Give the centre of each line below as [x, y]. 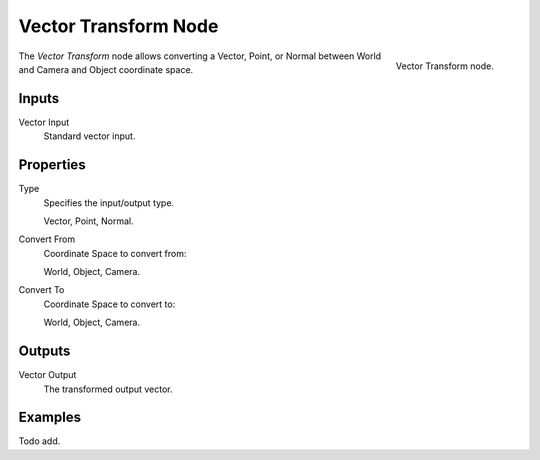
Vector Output [47, 375]
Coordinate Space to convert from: [115, 253]
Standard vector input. [89, 136]
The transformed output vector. [108, 389]
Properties [52, 165]
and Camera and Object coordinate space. [106, 69]
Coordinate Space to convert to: [109, 304]
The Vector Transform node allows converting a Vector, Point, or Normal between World [200, 56]
